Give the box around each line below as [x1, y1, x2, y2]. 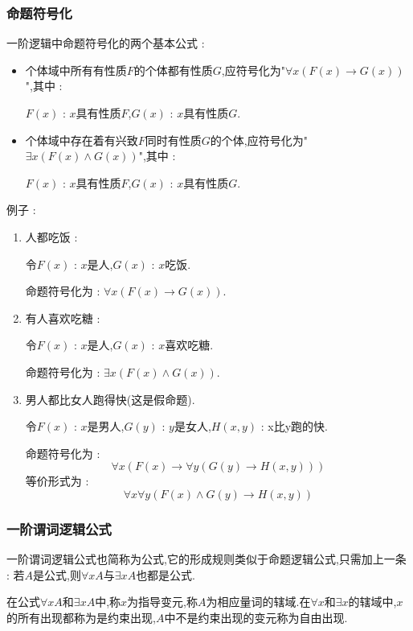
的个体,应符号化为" [210, 131, 308, 148]
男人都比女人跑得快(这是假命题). [25, 390, 195, 407]
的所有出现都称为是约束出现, [6, 608, 156, 625]
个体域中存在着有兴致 [25, 131, 138, 148]
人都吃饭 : [25, 228, 78, 245]
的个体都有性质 [133, 61, 213, 78]
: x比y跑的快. [260, 418, 328, 435]
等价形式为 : [25, 472, 89, 489]
